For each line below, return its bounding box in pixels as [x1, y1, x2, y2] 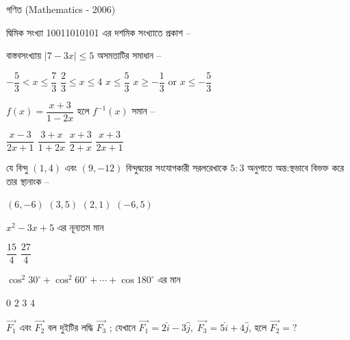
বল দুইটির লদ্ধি [47, 319, 93, 334]
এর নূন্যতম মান [57, 219, 104, 234]
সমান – [132, 104, 155, 118]
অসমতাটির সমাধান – [97, 48, 162, 62]
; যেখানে [109, 319, 136, 334]
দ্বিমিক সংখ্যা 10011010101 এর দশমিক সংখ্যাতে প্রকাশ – [6, 25, 191, 39]
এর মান [158, 272, 181, 287]
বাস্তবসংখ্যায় [6, 48, 42, 62]
